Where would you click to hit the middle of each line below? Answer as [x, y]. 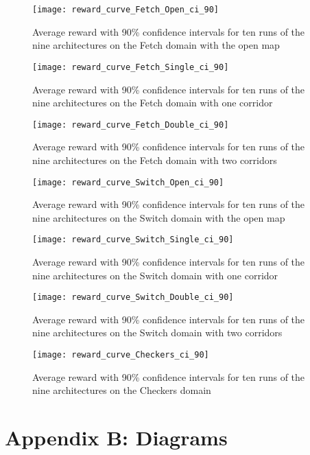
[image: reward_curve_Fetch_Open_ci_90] [126, 10]
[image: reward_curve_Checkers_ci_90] [121, 355]
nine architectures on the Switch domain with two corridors [157, 332]
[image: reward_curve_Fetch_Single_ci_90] [131, 67]
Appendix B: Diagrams [116, 437]
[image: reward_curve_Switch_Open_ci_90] [128, 182]
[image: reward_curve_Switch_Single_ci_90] [133, 240]
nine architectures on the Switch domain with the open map [159, 217]
